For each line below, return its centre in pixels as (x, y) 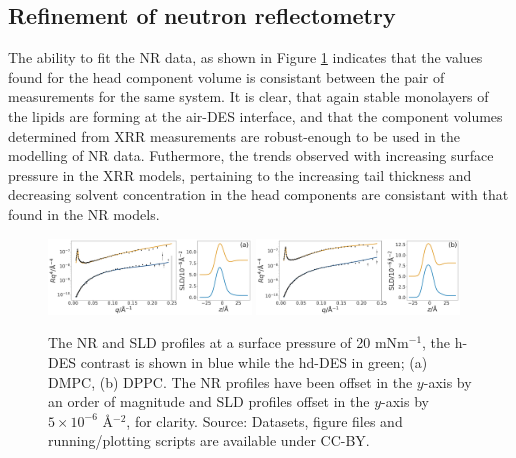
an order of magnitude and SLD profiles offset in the (209, 401)
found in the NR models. (84, 213)
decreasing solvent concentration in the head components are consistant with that (258, 194)
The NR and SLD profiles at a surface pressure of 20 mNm (228, 342)
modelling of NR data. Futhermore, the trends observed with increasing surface (251, 155)
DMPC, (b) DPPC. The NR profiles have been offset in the (230, 381)
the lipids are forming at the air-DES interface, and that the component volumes (255, 115)
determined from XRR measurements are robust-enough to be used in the (234, 135)
